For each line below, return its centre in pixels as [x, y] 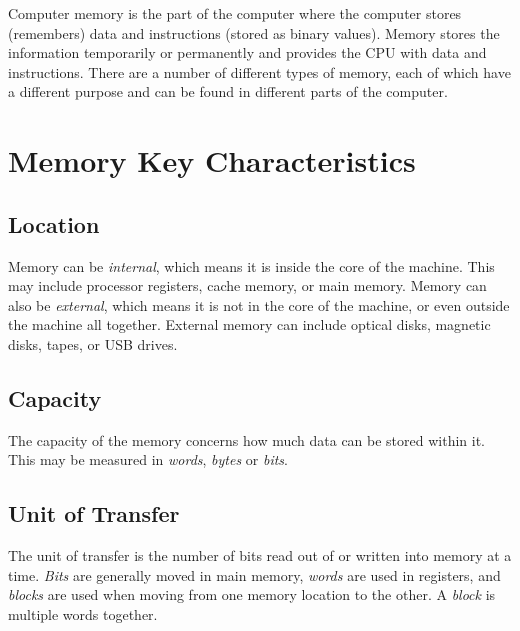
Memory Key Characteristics [212, 160]
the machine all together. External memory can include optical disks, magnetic [249, 324]
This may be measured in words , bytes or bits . [148, 459]
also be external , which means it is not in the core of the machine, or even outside [259, 304]
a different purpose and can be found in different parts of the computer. [228, 91]
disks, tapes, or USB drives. [93, 343]
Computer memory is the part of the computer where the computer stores [235, 13]
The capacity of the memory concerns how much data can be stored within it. [247, 439]
